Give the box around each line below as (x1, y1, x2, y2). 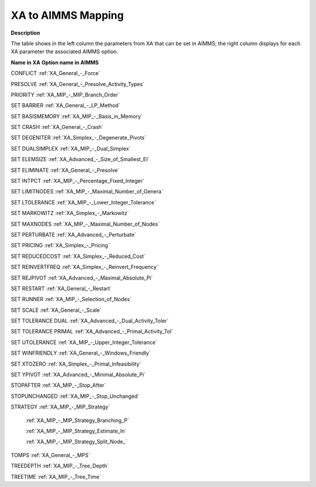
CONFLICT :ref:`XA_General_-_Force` (11, 70, 101, 77)
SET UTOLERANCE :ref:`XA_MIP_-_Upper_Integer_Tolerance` (11, 339, 157, 346)
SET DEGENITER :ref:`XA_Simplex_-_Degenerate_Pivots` (11, 134, 146, 141)
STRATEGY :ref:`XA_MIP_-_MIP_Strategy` (11, 403, 111, 410)
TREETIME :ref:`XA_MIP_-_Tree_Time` (11, 473, 102, 480)
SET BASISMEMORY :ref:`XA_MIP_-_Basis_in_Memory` (11, 113, 143, 120)
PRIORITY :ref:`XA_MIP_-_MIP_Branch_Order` (11, 91, 120, 98)
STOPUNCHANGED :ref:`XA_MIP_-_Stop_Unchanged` (11, 393, 140, 400)
